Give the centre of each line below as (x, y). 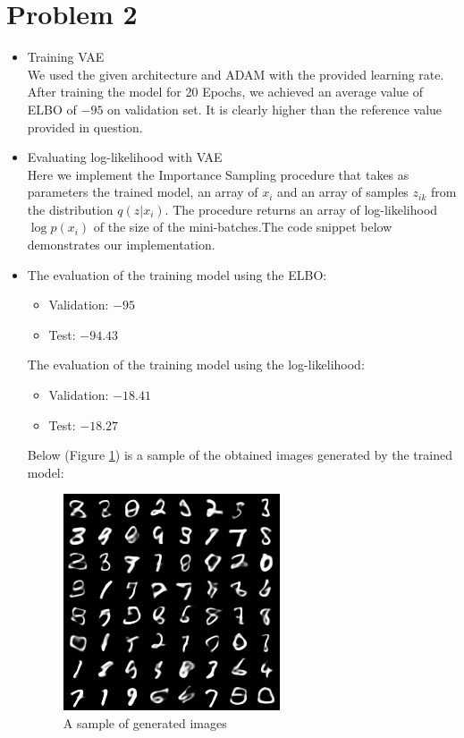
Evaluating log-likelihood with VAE (125, 157)
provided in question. (85, 127)
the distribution (70, 209)
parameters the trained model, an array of (143, 192)
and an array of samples (343, 192)
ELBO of (52, 109)
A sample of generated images (145, 723)
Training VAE (66, 57)
